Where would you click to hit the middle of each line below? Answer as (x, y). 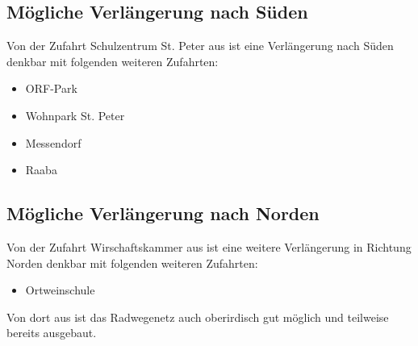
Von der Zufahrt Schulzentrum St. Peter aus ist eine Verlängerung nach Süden (200, 46)
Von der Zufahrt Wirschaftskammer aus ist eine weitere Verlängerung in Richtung (209, 246)
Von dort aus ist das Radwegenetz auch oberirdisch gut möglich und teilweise (198, 317)
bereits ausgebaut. (52, 333)
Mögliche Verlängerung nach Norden (163, 213)
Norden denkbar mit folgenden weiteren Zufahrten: (132, 263)
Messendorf (53, 142)
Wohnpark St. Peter (75, 115)
